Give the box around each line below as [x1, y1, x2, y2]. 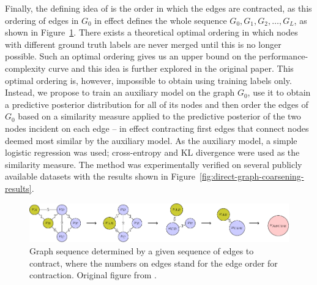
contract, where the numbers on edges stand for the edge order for [29, 256, 278, 269]
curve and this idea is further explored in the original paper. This [48, 61, 294, 74]
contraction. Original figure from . [29, 268, 157, 281]
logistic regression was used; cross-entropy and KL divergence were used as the [5, 146, 300, 159]
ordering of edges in [5, 13, 79, 26]
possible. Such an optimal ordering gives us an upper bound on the [5, 50, 256, 63]
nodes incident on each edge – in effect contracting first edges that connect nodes [5, 121, 309, 134]
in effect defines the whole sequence [94, 13, 227, 26]
